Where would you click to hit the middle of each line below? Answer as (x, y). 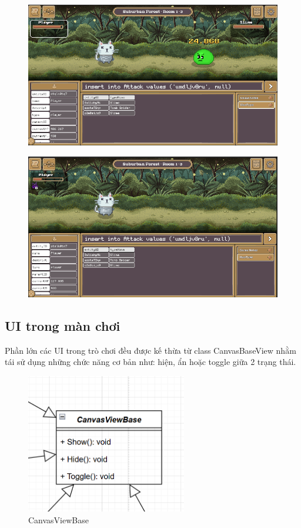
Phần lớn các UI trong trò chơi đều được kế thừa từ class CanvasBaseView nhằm (150, 350)
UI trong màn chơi (63, 325)
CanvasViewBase (58, 520)
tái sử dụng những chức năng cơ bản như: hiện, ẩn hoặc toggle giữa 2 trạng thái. (150, 362)
